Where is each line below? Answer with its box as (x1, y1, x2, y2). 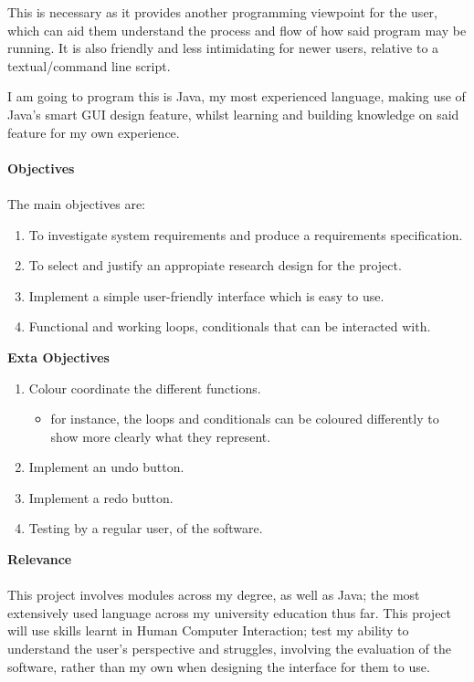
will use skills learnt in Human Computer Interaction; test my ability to (7, 621, 409, 640)
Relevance (7, 550, 72, 569)
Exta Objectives (7, 347, 110, 366)
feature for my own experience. (7, 122, 180, 142)
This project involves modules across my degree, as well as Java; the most (7, 585, 420, 604)
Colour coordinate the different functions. (28, 378, 261, 397)
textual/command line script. (7, 56, 171, 75)
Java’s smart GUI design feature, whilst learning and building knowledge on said (7, 104, 459, 123)
